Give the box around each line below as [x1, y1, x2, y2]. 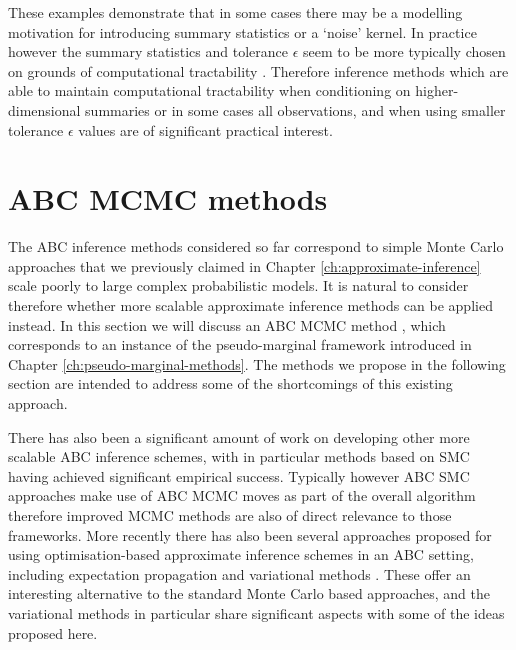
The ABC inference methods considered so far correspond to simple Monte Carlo [8, 236, 504, 257]
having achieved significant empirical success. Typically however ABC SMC [8, 465, 470, 486]
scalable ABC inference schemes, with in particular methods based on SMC [8, 446, 470, 467]
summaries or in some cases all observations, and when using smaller [85, 99, 506, 120]
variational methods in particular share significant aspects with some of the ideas [8, 602, 505, 623]
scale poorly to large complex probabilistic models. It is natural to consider [8, 275, 469, 296]
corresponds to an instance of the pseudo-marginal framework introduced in [8, 334, 472, 355]
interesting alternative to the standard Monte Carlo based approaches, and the [8, 583, 490, 604]
